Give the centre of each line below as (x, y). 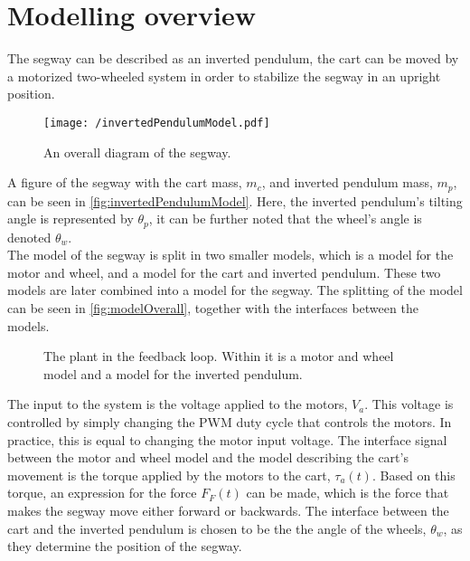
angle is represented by (70, 219)
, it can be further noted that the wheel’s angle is (285, 219)
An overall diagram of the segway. (137, 152)
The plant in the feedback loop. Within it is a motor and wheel (219, 356)
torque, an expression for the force (102, 493)
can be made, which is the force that (348, 493)
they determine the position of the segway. (125, 546)
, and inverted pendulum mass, (347, 182)
